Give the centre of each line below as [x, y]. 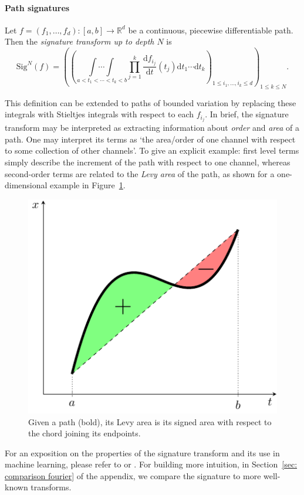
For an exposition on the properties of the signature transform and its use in [142, 452]
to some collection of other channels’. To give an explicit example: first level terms [152, 150]
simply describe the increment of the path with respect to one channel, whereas [148, 162]
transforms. [51, 487]
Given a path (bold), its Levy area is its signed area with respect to [150, 421]
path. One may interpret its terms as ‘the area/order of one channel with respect [150, 139]
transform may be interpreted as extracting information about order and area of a [152, 128]
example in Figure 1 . [88, 185]
